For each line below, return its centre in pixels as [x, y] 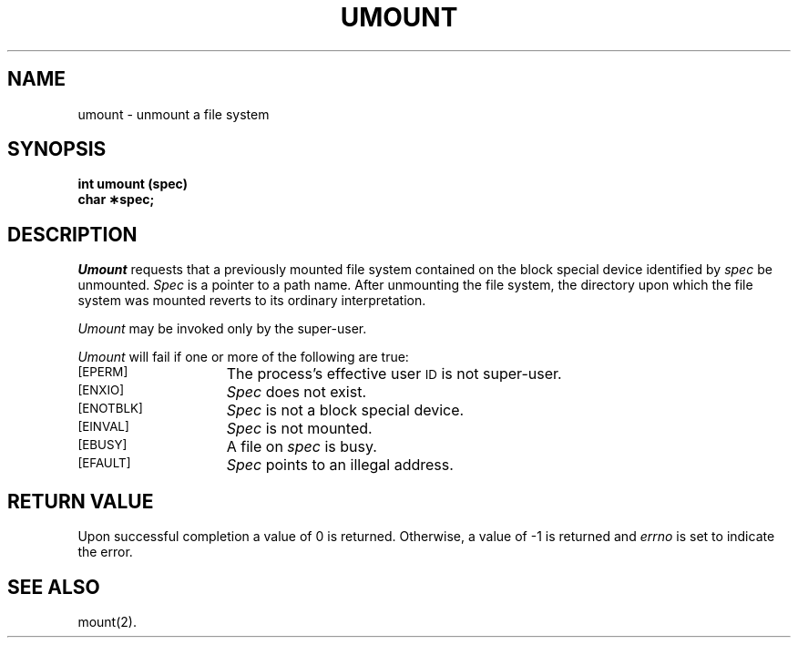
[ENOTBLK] [110, 409]
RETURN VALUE [81, 501]
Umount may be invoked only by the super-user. [222, 329]
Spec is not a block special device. [345, 410]
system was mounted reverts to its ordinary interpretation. [252, 301]
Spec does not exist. [296, 392]
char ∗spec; [116, 200]
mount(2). [107, 621]
